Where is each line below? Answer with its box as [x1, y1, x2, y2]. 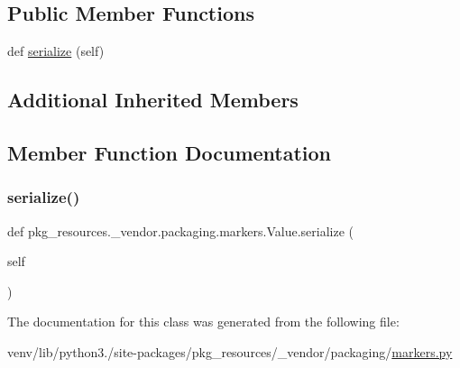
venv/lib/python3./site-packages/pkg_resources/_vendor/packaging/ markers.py [7, 342, 453, 361]
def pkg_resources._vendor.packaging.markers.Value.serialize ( [7, 221, 354, 240]
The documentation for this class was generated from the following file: [7, 312, 400, 331]
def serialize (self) [7, 41, 105, 60]
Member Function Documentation [7, 138, 332, 166]
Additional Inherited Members [7, 86, 299, 114]
